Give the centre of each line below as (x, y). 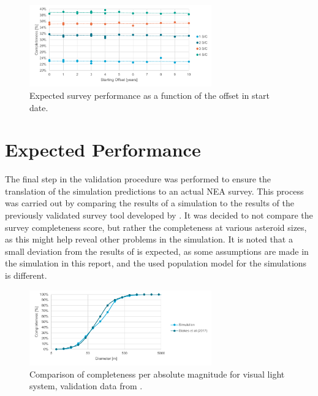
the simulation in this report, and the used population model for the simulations (156, 263)
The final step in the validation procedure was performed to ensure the (138, 179)
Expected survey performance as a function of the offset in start (150, 95)
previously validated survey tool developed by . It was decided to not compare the (159, 215)
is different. (26, 275)
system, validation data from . (86, 386)
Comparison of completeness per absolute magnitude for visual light (157, 374)
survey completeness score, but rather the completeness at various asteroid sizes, (156, 227)
